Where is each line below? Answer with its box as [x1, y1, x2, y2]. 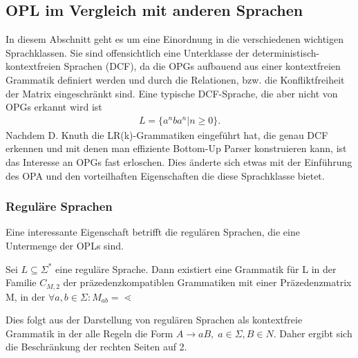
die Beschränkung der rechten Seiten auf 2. [6, 339, 187, 354]
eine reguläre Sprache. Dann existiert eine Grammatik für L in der [55, 261, 337, 276]
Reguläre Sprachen [6, 198, 113, 215]
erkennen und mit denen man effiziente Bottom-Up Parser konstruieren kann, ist [6, 141, 347, 156]
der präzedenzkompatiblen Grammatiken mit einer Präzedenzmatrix [63, 275, 352, 290]
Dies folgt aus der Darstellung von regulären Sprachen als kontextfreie [6, 312, 303, 327]
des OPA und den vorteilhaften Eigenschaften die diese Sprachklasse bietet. [6, 168, 325, 182]
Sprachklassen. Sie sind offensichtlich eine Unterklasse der [6, 45, 249, 59]
